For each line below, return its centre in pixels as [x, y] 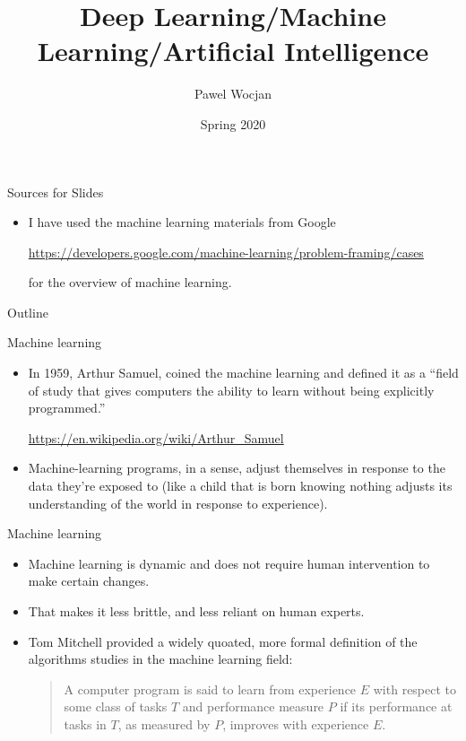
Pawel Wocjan [233, 94]
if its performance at [396, 706]
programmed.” [67, 408]
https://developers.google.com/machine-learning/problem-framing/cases [226, 252]
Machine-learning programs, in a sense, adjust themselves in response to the [237, 468]
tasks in [85, 724]
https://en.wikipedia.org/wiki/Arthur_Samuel [156, 437]
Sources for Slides [56, 192]
